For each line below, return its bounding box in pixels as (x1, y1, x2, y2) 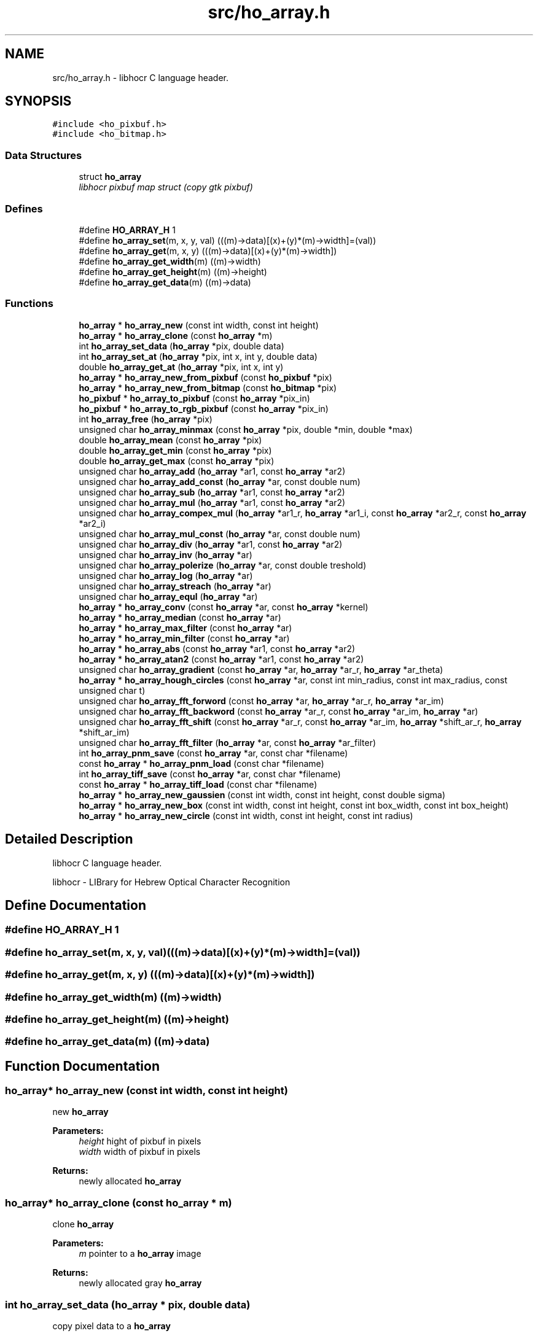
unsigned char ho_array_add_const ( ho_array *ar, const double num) (79, 476, 361, 487)
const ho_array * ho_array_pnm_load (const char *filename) (79, 758, 324, 769)
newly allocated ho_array (79, 1176, 182, 1187)
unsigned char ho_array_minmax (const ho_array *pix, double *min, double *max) (79, 424, 413, 435)
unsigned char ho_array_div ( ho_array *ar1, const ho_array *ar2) (79, 538, 343, 550)
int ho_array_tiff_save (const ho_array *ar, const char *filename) (79, 768, 341, 779)
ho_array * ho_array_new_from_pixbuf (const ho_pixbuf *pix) (79, 371, 332, 383)
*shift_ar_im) (79, 726, 130, 737)
